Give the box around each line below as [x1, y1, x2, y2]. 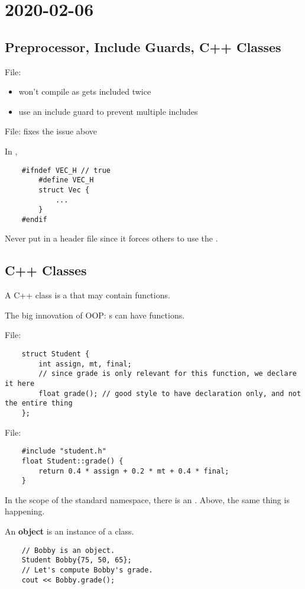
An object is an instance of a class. [5, 525, 134, 537]
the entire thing [5, 399, 73, 408]
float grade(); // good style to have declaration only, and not [38, 389, 301, 398]
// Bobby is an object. [21, 546, 115, 555]
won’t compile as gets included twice [18, 85, 151, 98]
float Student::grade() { [21, 456, 124, 465]
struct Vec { [38, 185, 90, 194]
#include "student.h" [21, 447, 106, 456]
